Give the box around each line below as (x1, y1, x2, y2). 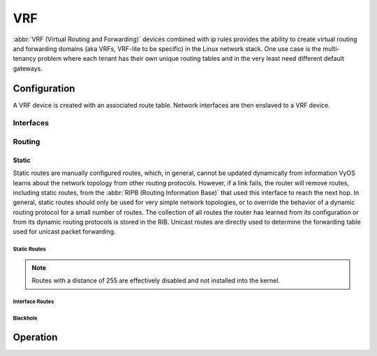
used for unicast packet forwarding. (13, 227, 116, 236)
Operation (13, 332, 58, 343)
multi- (322, 44, 340, 52)
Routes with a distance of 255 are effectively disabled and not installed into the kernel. (31, 276, 281, 285)
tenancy (13, 55, 36, 63)
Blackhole (13, 315, 38, 322)
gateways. (13, 64, 43, 73)
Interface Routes (13, 298, 54, 306)
